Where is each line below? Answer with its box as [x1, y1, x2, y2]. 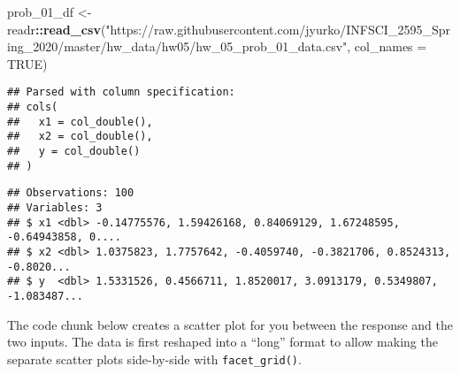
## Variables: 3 [7, 201, 103, 214]
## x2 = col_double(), [7, 130, 153, 143]
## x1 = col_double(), [7, 115, 153, 128]
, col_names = [347, 37, 427, 56]
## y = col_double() [7, 145, 141, 157]
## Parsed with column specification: [7, 86, 235, 99]
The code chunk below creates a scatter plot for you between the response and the [7, 315, 454, 333]
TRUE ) [7, 54, 48, 73]
